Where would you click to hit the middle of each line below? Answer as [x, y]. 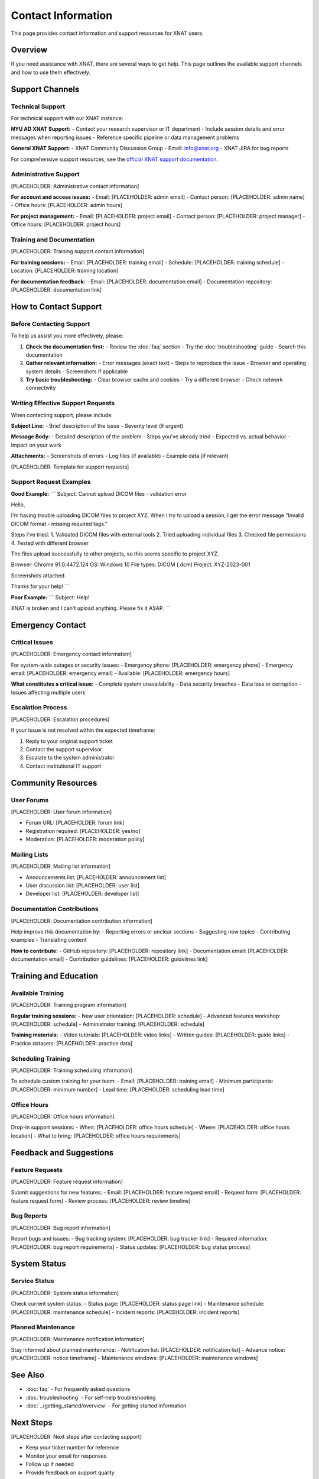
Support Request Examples [51, 482]
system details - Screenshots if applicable [77, 371]
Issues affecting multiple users [48, 692]
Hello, [18, 505]
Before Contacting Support [51, 324]
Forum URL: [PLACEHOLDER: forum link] [75, 823]
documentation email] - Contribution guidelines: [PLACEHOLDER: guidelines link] [109, 959]
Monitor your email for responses [66, 1456]
